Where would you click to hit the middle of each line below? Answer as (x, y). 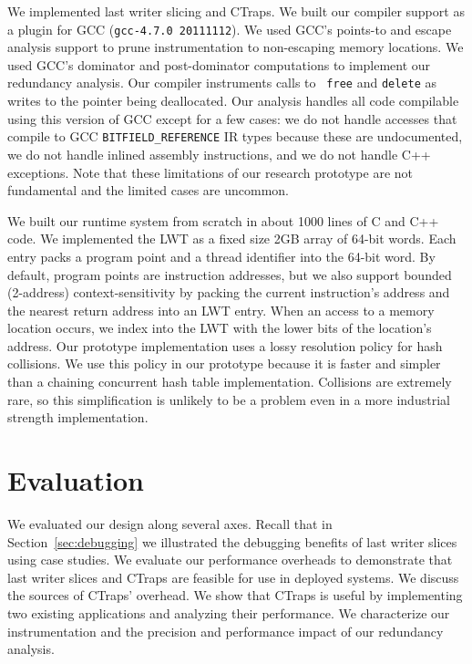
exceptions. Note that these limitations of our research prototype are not (210, 172)
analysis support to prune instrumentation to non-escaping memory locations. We (236, 47)
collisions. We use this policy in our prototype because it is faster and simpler (224, 363)
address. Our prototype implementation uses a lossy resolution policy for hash (225, 345)
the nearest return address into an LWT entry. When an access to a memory (221, 310)
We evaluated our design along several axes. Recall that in (170, 523)
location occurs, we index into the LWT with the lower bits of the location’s (220, 328)
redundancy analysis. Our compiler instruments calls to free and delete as (222, 83)
